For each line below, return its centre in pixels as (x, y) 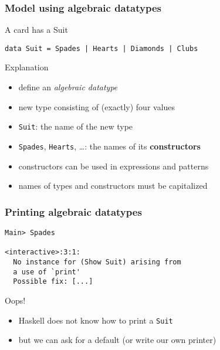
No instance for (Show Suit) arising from (97, 262)
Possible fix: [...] (53, 282)
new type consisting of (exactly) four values (97, 106)
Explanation (27, 67)
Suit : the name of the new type (76, 126)
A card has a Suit (36, 30)
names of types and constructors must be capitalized (113, 186)
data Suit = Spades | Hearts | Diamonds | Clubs (101, 48)
